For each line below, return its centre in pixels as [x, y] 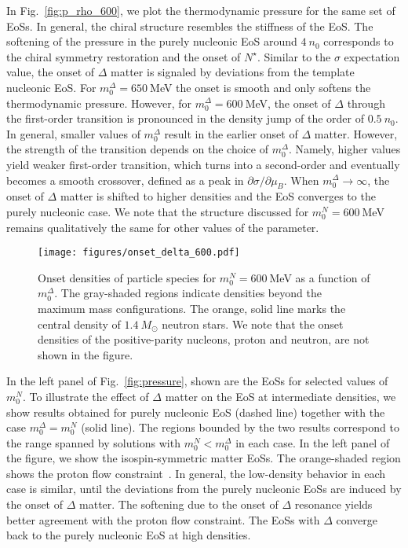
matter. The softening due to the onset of [179, 504]
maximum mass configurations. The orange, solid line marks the [192, 308]
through [366, 103]
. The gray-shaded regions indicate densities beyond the [188, 293]
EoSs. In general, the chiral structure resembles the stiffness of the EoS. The [190, 26]
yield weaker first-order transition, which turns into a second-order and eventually [203, 164]
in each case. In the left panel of [313, 442]
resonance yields [333, 504]
